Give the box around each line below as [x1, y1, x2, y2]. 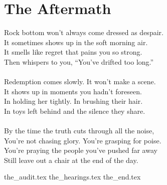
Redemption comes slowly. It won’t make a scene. [4, 76, 156, 87]
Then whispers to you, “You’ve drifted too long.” [4, 56, 154, 67]
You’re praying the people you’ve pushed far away [4, 145, 157, 155]
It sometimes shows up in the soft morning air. [4, 37, 148, 47]
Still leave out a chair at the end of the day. [4, 154, 138, 165]
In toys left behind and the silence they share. [4, 105, 145, 116]
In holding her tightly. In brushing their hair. [4, 96, 143, 106]
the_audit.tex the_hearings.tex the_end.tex [4, 171, 141, 182]
